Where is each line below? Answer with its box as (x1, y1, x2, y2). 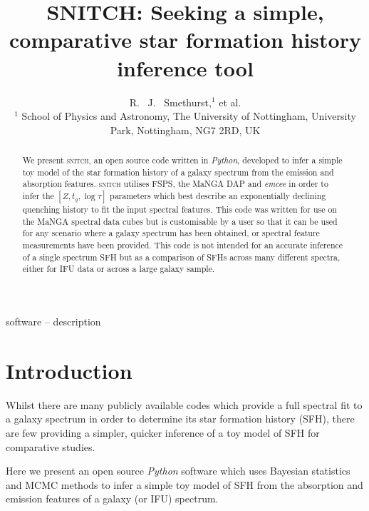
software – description (6, 314, 101, 329)
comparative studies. (6, 439, 95, 454)
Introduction (6, 355, 132, 385)
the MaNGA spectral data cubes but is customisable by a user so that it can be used (22, 215, 338, 227)
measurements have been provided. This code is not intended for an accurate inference (22, 239, 343, 251)
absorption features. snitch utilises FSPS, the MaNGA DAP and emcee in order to (22, 178, 328, 190)
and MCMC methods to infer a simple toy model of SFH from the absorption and (6, 477, 363, 492)
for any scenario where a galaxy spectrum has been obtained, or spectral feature (22, 227, 320, 239)
